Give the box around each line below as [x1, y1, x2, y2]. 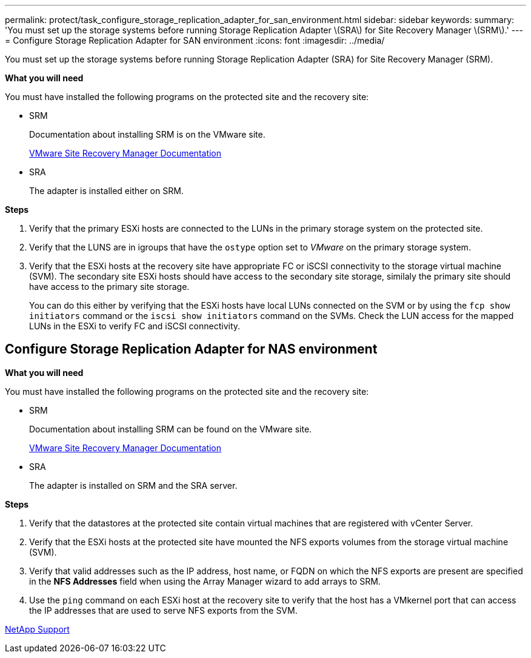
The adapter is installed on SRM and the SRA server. [29, 480, 238, 491]
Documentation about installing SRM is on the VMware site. [29, 129, 265, 139]
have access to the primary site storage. [29, 281, 190, 292]
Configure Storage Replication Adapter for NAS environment [5, 341, 378, 357]
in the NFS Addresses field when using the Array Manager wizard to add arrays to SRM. [29, 576, 381, 586]
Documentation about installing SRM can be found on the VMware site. [29, 423, 312, 434]
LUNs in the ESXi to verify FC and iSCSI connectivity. [29, 321, 241, 331]
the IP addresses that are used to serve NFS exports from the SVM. [29, 605, 298, 616]
